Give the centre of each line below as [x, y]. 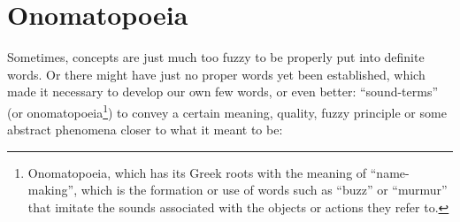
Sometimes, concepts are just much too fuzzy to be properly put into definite [216, 57]
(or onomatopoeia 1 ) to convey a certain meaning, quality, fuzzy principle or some [227, 111]
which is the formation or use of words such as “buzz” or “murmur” [264, 190]
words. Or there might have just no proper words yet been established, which [216, 74]
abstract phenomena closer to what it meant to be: [145, 130]
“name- [390, 172]
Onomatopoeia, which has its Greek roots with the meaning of [197, 172]
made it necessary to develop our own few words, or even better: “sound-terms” [223, 92]
